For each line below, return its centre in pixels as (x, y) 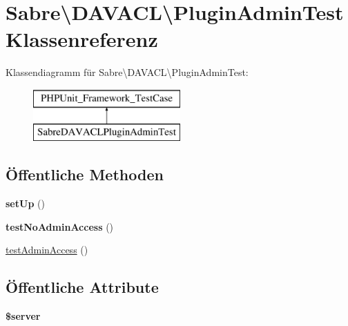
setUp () (25, 203)
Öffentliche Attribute (82, 287)
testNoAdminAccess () (60, 226)
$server (23, 316)
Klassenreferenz (82, 39)
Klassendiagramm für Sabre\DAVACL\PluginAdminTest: (127, 72)
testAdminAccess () (47, 250)
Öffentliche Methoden (85, 174)
